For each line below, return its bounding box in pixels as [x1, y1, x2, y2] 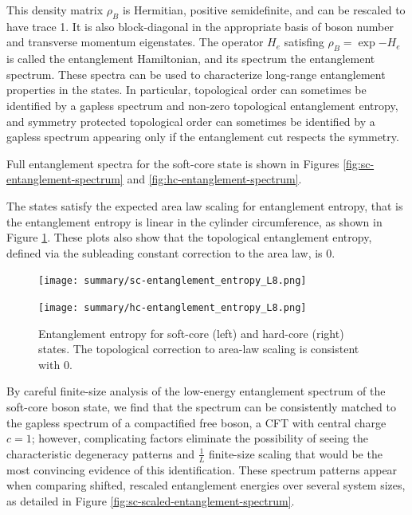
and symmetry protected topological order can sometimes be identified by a [6, 112, 375, 129]
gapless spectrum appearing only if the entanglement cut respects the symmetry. [6, 128, 399, 145]
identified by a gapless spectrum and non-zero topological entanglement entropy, [6, 96, 398, 113]
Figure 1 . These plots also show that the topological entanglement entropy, [6, 229, 372, 246]
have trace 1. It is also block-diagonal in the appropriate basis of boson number [6, 18, 394, 34]
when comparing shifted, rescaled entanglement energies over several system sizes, [6, 477, 406, 493]
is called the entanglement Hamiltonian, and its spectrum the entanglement [6, 50, 375, 67]
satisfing [284, 33, 324, 50]
